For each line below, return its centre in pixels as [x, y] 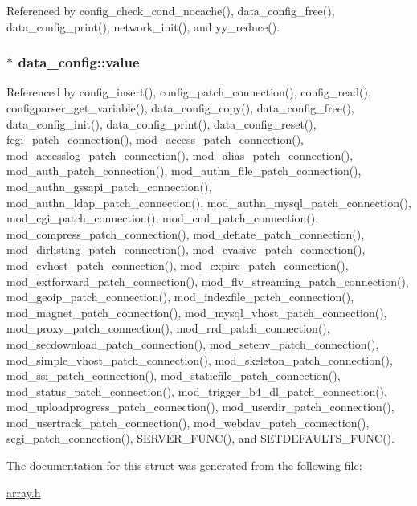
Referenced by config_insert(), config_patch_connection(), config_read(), [189, 92]
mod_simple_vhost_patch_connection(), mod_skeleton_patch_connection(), [200, 359]
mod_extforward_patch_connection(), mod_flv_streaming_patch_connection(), [208, 281]
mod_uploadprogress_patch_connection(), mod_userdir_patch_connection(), [200, 407]
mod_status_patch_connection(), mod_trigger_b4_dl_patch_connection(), [197, 391]
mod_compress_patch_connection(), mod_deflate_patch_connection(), [186, 233]
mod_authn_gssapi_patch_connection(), [109, 186]
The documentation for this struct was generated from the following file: [184, 465]
